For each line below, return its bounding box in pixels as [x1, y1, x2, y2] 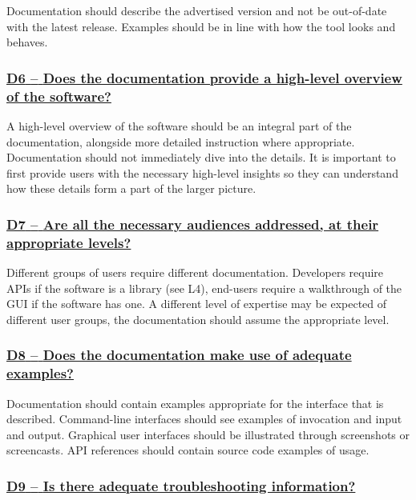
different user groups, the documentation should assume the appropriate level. [6, 310, 390, 327]
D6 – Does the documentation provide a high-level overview [6, 67, 402, 87]
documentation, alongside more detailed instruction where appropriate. [6, 133, 355, 150]
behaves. [6, 34, 48, 50]
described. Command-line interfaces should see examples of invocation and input [6, 410, 402, 427]
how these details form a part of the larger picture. [6, 180, 256, 197]
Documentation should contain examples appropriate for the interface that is [6, 394, 384, 411]
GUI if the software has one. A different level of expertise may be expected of [6, 295, 387, 312]
